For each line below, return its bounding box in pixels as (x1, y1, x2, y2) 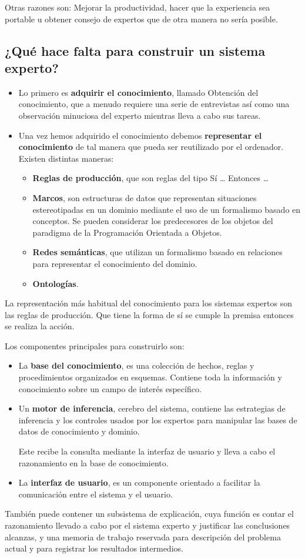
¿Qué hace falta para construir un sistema (5, 41, 266, 59)
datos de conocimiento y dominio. (18, 425, 140, 437)
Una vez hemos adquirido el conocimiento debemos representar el (18, 129, 262, 141)
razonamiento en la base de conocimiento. (18, 456, 169, 469)
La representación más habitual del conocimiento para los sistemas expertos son (5, 297, 292, 309)
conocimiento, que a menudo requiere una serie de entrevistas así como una (18, 98, 290, 110)
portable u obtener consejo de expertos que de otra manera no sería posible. (5, 12, 278, 25)
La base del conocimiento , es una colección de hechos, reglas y (18, 359, 254, 372)
